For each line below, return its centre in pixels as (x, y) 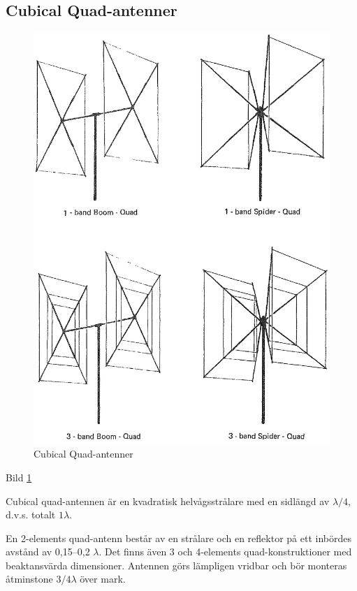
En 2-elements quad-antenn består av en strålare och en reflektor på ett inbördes (178, 538)
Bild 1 (19, 477)
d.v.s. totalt (31, 515)
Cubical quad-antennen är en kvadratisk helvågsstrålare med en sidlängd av (168, 501)
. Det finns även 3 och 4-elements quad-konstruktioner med (225, 552)
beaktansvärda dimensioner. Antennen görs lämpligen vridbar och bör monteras (176, 565)
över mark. (103, 579)
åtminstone (29, 579)
